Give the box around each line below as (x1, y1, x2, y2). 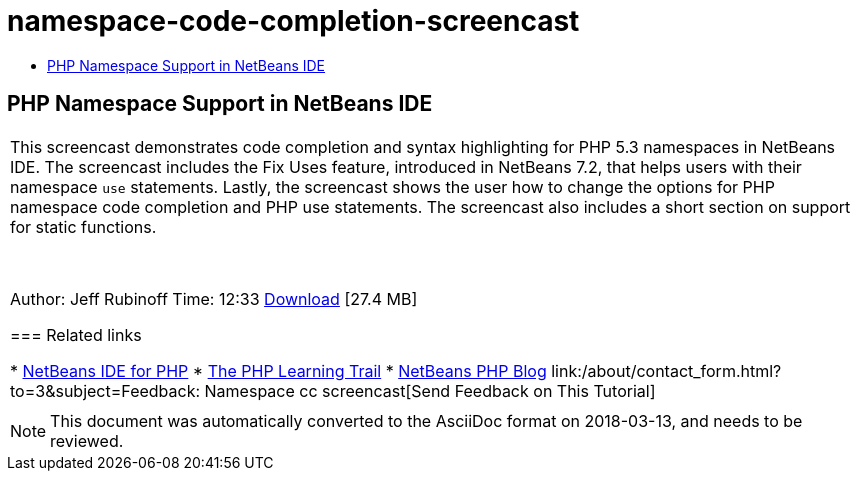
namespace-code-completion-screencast (7, 4, 580, 38)
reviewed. (50, 430, 124, 451)
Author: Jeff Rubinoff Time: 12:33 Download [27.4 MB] (10, 288, 418, 309)
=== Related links (10, 324, 142, 345)
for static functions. (10, 216, 157, 237)
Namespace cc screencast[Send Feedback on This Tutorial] (204, 380, 656, 401)
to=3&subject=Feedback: (10, 380, 201, 401)
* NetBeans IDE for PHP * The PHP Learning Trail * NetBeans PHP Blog (10, 360, 547, 381)
